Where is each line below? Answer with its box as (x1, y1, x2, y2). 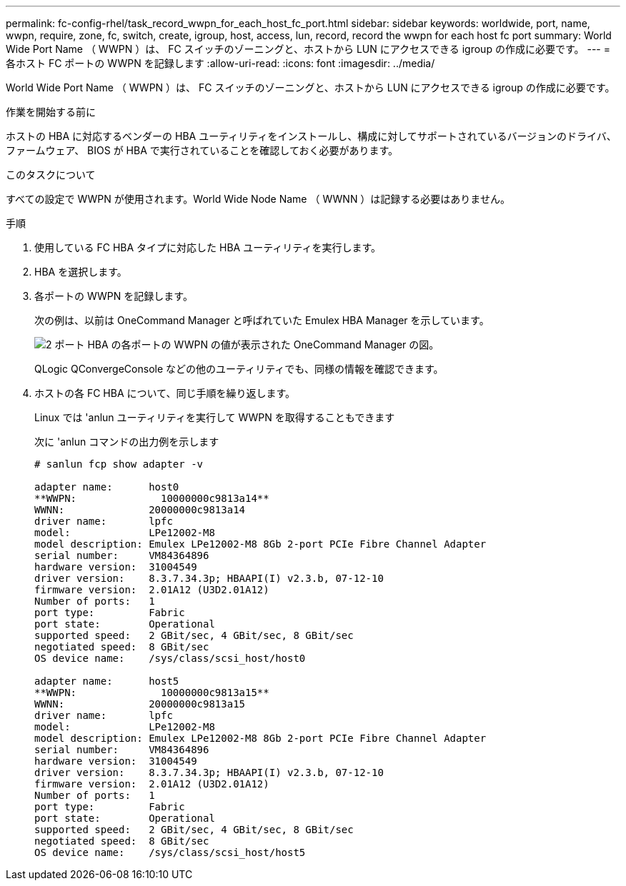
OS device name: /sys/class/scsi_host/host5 (34, 847, 306, 858)
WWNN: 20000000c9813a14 (34, 504, 246, 515)
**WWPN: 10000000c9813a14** (34, 493, 269, 504)
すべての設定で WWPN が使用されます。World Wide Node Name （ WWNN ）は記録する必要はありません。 (6, 193, 510, 205)
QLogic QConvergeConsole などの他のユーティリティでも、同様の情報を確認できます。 (34, 363, 444, 375)
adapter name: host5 (34, 675, 179, 687)
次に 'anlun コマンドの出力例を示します (34, 436, 219, 448)
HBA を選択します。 (34, 266, 127, 278)
